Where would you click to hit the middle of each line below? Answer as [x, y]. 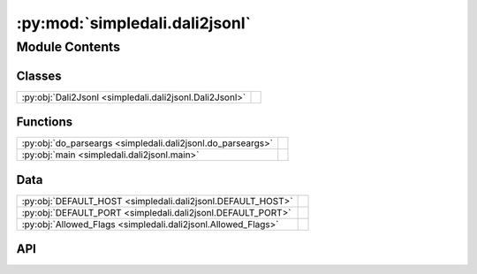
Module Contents [68, 47]
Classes [39, 76]
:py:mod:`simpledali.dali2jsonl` [134, 23]
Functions [45, 122]
